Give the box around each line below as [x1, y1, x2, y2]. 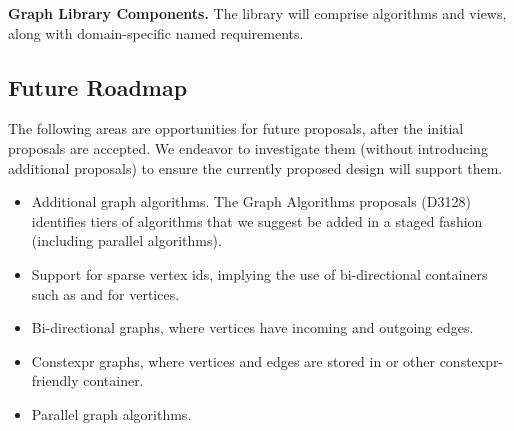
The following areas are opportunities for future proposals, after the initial [8, 118, 464, 139]
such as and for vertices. [31, 283, 180, 304]
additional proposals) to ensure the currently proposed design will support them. [8, 157, 503, 178]
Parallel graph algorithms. [31, 403, 192, 424]
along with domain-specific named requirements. [8, 22, 304, 43]
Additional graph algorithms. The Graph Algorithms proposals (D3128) [31, 191, 471, 212]
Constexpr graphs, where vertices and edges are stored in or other [31, 350, 435, 371]
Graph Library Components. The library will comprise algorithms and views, [8, 3, 507, 23]
